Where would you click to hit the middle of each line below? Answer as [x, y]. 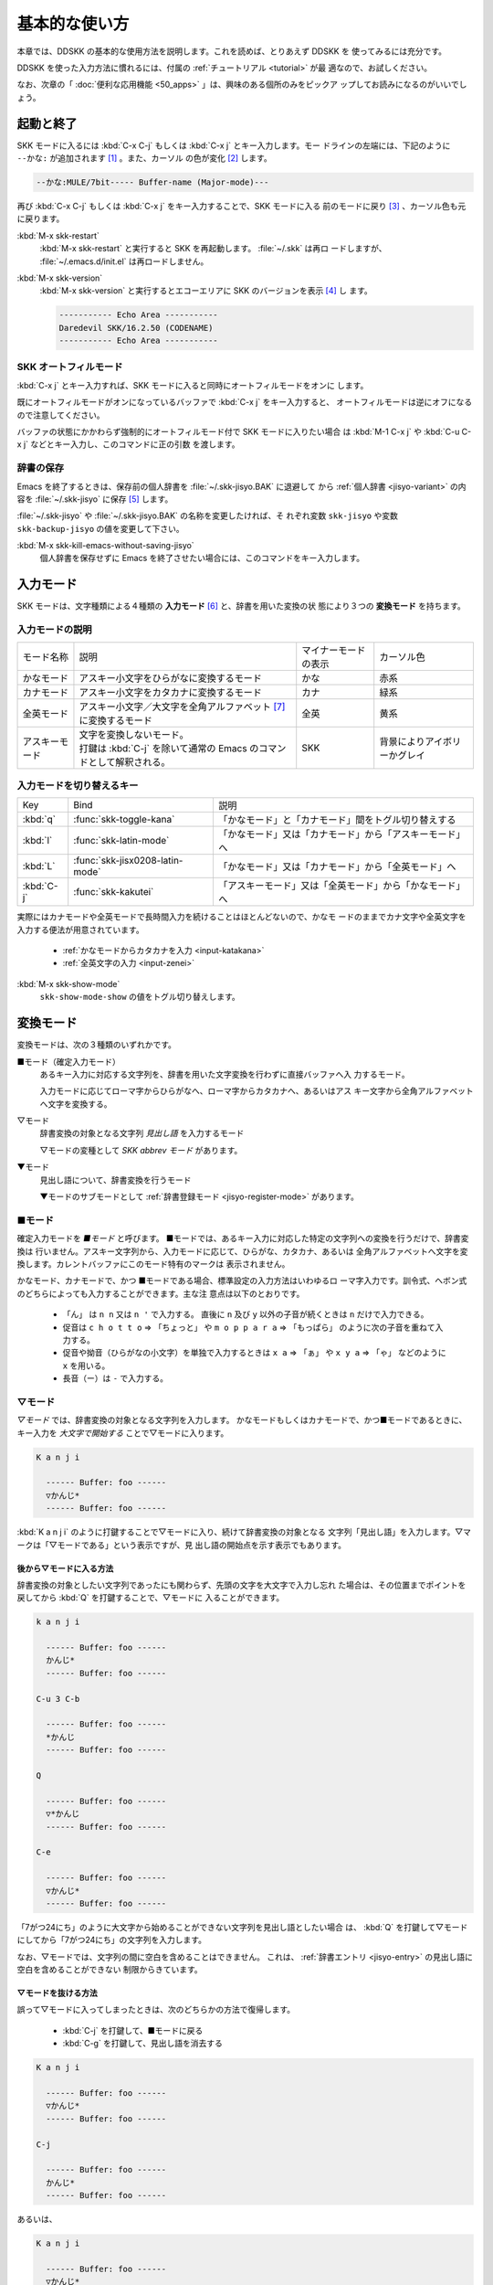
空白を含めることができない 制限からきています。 [110, 1970]
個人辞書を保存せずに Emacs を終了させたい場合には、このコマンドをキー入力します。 [202, 558]
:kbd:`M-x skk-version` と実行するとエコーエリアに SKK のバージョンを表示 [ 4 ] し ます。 [206, 291]
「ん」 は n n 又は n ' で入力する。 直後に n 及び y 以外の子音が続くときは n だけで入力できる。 [246, 1314]
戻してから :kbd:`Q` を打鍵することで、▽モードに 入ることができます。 [151, 1598]
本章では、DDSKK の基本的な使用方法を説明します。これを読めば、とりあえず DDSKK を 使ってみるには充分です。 [232, 51]
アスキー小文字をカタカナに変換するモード [170, 692]
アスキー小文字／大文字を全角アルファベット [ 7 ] [182, 707]
